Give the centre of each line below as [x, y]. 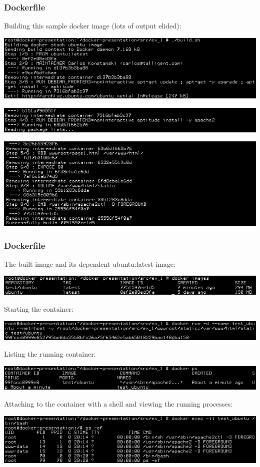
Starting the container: [39, 309]
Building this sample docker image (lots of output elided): [93, 26]
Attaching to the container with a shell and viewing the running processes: [118, 403]
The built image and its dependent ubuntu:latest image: [90, 263]
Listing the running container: [50, 354]
